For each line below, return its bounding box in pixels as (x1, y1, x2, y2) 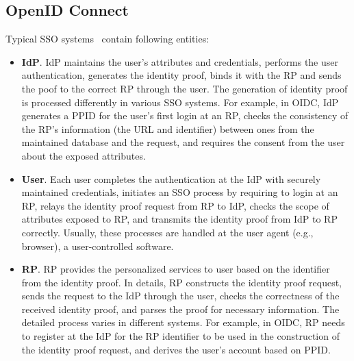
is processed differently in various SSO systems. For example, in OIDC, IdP (21, 95, 339, 109)
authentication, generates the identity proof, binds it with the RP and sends (21, 68, 342, 82)
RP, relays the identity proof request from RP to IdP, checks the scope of (21, 198, 329, 212)
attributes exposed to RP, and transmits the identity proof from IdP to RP (21, 212, 338, 226)
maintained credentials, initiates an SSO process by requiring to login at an (21, 185, 338, 199)
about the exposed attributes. (21, 148, 146, 162)
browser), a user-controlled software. (21, 238, 174, 253)
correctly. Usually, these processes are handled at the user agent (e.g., (21, 225, 314, 239)
